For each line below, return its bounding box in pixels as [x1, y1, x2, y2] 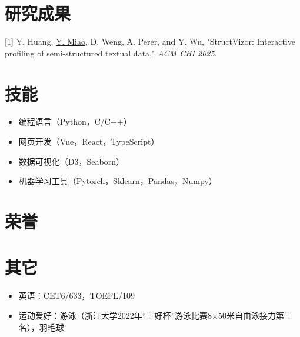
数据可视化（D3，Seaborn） [18, 155, 124, 167]
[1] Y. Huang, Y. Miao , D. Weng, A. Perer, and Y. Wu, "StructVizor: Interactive [5, 35, 295, 48]
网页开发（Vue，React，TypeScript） [18, 135, 159, 148]
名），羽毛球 [18, 321, 64, 333]
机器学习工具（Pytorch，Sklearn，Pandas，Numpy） [18, 175, 217, 187]
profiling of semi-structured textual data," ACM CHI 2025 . [5, 46, 217, 59]
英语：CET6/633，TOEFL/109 [18, 289, 135, 302]
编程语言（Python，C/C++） [18, 115, 132, 128]
